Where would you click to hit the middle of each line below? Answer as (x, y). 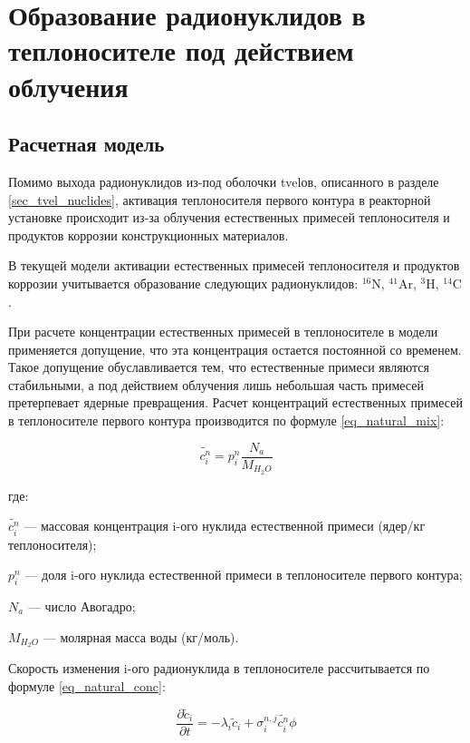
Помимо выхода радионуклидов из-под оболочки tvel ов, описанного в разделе (224, 181)
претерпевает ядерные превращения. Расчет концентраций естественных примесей (235, 402)
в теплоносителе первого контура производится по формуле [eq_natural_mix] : (226, 420)
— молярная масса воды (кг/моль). (141, 636)
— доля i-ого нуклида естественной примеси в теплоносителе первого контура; (244, 575)
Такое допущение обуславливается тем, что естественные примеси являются (219, 367)
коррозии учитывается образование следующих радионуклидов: (183, 283)
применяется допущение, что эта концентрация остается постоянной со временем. (235, 349)
